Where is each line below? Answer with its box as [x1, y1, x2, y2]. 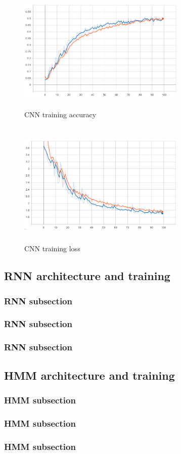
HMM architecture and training [4, 367, 175, 383]
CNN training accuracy [24, 109, 97, 120]
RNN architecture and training [4, 268, 170, 284]
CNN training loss [24, 243, 80, 254]
